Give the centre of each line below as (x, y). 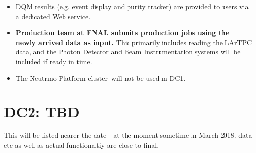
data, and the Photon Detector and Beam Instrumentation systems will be (128, 52)
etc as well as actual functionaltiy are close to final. (81, 144)
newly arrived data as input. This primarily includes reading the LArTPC (134, 42)
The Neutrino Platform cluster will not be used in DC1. (100, 78)
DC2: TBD (42, 112)
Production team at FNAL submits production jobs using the (123, 33)
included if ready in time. (54, 61)
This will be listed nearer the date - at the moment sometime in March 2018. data (128, 135)
